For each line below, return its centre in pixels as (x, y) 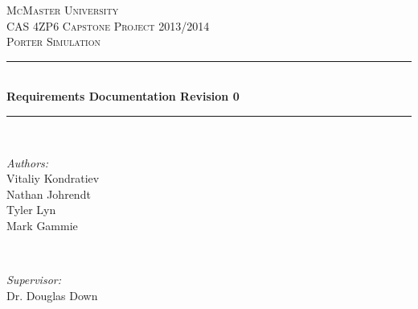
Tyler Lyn (31, 210)
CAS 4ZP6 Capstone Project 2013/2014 (108, 25)
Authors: (28, 162)
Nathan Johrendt (49, 194)
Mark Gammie (42, 225)
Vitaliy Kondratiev (53, 178)
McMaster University (63, 10)
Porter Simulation (53, 41)
